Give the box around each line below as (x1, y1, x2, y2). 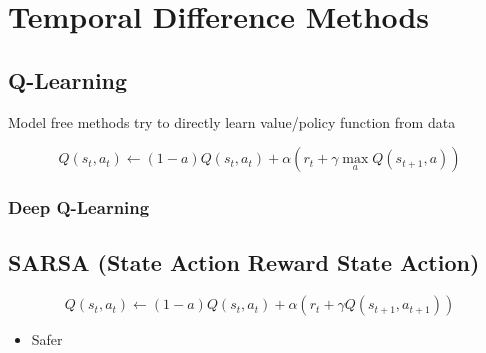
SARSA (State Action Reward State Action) (8, 247, 480, 278)
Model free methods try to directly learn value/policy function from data (8, 111, 456, 132)
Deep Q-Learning (8, 195, 150, 220)
